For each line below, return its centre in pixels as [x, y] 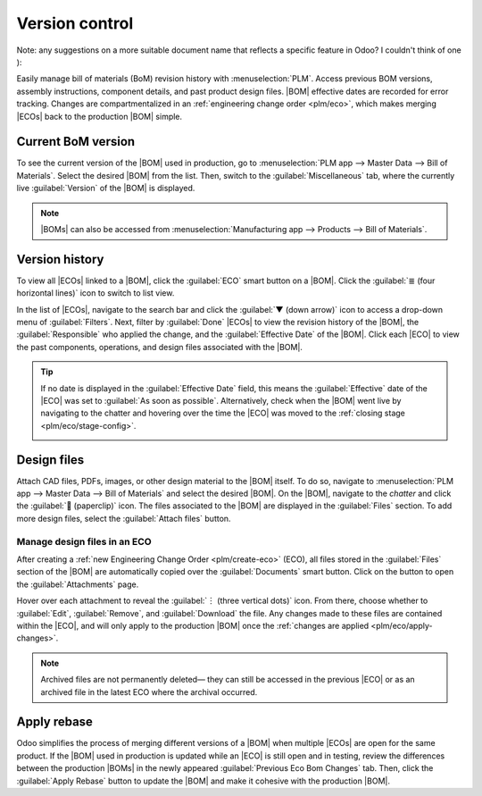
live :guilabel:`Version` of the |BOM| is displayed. [106, 189]
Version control [75, 23]
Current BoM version [76, 142]
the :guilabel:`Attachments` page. [78, 584]
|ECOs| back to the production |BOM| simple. [100, 116]
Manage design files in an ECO [84, 541]
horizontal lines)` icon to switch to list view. [96, 293]
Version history [60, 259]
